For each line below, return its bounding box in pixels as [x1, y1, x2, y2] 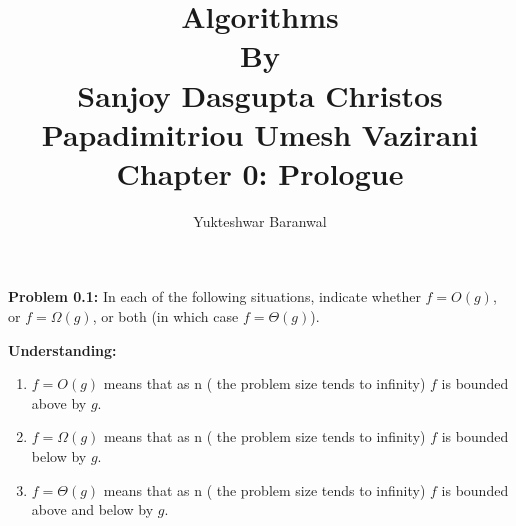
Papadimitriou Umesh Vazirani [41, 113, 479, 154]
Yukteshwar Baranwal [193, 210, 327, 231]
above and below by [31, 499, 154, 520]
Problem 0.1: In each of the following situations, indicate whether [8, 286, 421, 307]
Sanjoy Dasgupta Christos [77, 74, 443, 115]
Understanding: [8, 339, 117, 360]
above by [31, 392, 87, 413]
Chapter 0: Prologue [116, 152, 404, 193]
